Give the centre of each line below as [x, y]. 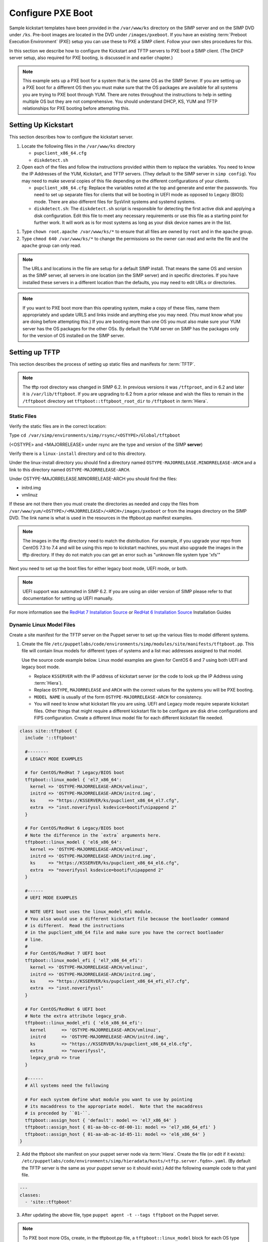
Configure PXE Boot [51, 13]
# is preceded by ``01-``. [58, 1113]
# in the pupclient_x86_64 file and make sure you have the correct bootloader [125, 932]
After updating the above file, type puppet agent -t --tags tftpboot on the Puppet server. [120, 1215]
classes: [30, 1195]
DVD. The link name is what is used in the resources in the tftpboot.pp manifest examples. [101, 518]
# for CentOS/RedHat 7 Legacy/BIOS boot [75, 773]
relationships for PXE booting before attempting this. [76, 108]
